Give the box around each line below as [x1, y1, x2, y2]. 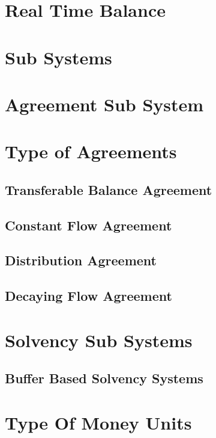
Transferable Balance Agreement [5, 180, 212, 199]
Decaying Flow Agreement [5, 286, 172, 305]
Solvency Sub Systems [5, 327, 193, 352]
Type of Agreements [5, 139, 177, 164]
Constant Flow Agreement [5, 215, 172, 234]
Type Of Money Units [5, 410, 192, 434]
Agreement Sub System [5, 91, 204, 116]
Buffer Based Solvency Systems [5, 369, 203, 387]
